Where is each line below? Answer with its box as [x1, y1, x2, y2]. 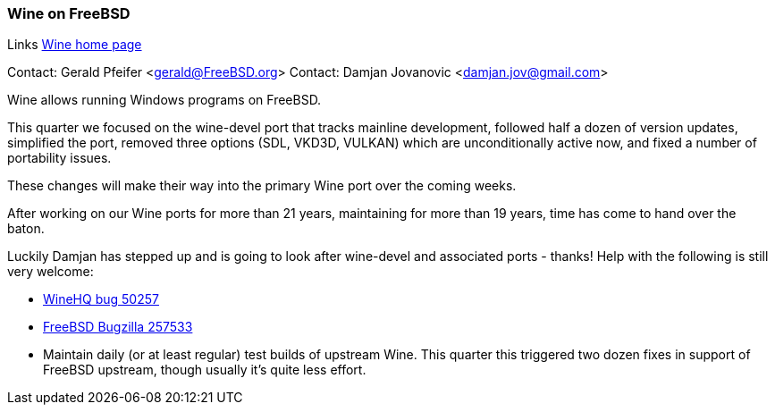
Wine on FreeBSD [7, 4, 131, 22]
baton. [7, 221, 45, 237]
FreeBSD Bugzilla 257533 [43, 319, 193, 335]
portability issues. [7, 150, 112, 166]
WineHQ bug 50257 [43, 291, 159, 307]
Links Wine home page [7, 37, 142, 53]
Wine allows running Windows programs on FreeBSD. [7, 92, 322, 108]
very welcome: [7, 264, 94, 280]
